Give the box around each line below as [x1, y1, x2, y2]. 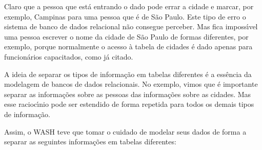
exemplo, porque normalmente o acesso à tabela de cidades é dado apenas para [4, 41, 253, 52]
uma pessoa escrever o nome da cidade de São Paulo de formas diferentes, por [4, 31, 249, 42]
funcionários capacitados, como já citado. [4, 51, 133, 62]
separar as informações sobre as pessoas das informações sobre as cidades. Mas [4, 88, 251, 99]
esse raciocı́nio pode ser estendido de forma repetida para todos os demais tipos [4, 99, 254, 109]
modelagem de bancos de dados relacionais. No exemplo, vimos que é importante [4, 79, 258, 89]
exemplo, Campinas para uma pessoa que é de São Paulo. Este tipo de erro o [4, 11, 246, 22]
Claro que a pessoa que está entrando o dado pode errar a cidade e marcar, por [4, 1, 254, 11]
